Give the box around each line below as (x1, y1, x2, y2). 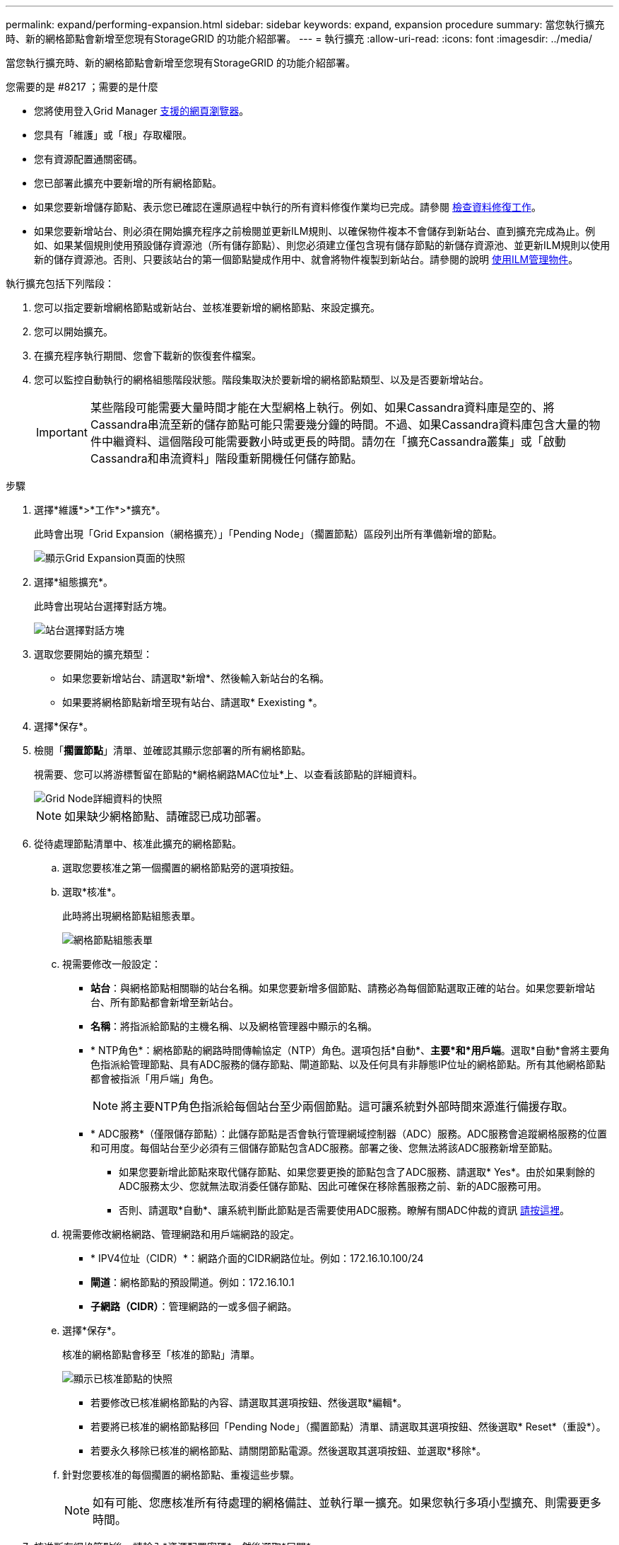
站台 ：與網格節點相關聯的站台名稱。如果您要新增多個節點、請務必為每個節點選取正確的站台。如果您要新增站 (90, 982, 595, 994)
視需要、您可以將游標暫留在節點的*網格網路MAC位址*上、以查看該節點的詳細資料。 (34, 768, 423, 780)
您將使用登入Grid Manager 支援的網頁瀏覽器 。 (34, 105, 249, 117)
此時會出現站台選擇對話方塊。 (34, 600, 172, 612)
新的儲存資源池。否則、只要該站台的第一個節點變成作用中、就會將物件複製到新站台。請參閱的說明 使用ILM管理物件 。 (34, 253, 579, 265)
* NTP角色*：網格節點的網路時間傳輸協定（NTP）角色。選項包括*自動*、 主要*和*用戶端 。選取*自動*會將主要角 (90, 1044, 610, 1056)
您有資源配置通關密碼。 (34, 153, 143, 165)
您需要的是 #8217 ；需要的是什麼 (6, 81, 158, 93)
